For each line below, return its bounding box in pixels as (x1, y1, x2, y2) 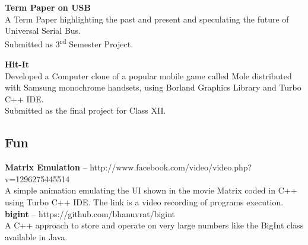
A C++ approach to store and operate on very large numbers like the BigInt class (5, 219, 304, 231)
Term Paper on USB (5, 1, 91, 13)
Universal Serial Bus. (5, 24, 81, 37)
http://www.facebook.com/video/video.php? (90, 161, 252, 173)
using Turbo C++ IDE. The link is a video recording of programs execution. (5, 195, 284, 208)
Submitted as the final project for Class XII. (5, 104, 166, 117)
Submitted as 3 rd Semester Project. (5, 36, 134, 50)
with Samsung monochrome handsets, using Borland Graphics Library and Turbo (5, 81, 301, 94)
